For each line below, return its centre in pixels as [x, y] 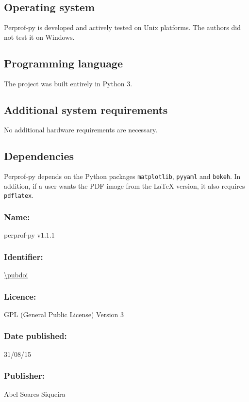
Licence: [20, 296]
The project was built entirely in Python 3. [68, 83]
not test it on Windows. [39, 37]
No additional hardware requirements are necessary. [81, 130]
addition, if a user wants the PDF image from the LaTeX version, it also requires [124, 185]
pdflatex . [19, 195]
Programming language [64, 63]
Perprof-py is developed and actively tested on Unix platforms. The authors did [122, 27]
